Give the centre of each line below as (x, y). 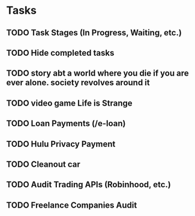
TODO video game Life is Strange (69, 103)
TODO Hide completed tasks (60, 52)
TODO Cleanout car (43, 164)
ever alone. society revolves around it (78, 82)
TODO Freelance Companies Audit (72, 205)
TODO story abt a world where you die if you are (97, 73)
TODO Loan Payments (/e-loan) (66, 124)
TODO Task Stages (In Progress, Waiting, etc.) (94, 33)
